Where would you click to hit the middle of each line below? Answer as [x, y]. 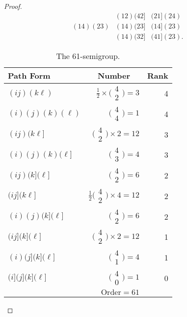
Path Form [29, 75]
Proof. [13, 6]
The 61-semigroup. [88, 56]
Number [114, 75]
